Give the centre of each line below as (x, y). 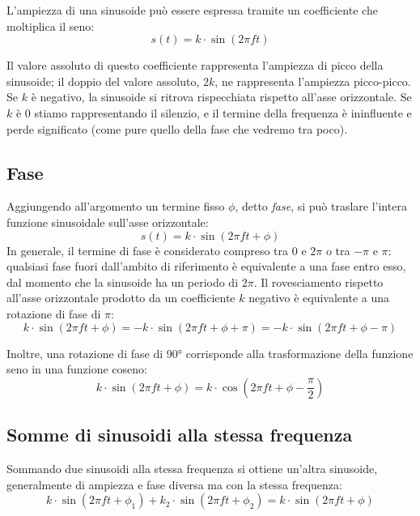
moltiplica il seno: (51, 26)
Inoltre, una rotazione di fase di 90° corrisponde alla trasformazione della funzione (210, 353)
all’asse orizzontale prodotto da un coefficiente (121, 298)
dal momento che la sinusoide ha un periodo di (123, 281)
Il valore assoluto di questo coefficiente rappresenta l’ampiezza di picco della (195, 65)
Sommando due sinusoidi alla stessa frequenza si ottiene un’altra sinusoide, (192, 468)
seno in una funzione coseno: (77, 369)
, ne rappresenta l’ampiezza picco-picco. (313, 81)
